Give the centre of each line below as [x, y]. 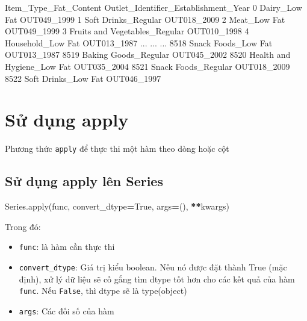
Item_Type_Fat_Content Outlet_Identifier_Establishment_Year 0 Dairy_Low [153, 7]
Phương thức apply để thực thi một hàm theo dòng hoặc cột [117, 148]
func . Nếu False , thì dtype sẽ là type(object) [103, 291]
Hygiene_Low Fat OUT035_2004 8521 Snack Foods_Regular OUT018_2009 [147, 66]
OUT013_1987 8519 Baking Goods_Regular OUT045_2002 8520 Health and [148, 55]
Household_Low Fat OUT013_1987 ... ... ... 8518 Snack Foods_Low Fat [139, 42]
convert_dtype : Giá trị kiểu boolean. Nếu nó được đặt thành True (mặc [153, 266]
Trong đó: [23, 226]
